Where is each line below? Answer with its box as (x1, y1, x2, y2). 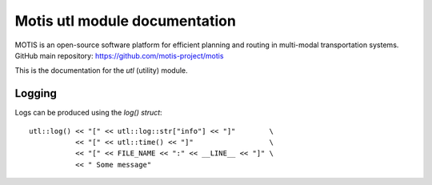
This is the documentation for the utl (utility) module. (14, 66, 188, 75)
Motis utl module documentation (14, 12, 236, 30)
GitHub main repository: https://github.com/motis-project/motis (14, 50, 224, 60)
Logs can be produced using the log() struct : (14, 108, 163, 118)
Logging (14, 86, 58, 100)
